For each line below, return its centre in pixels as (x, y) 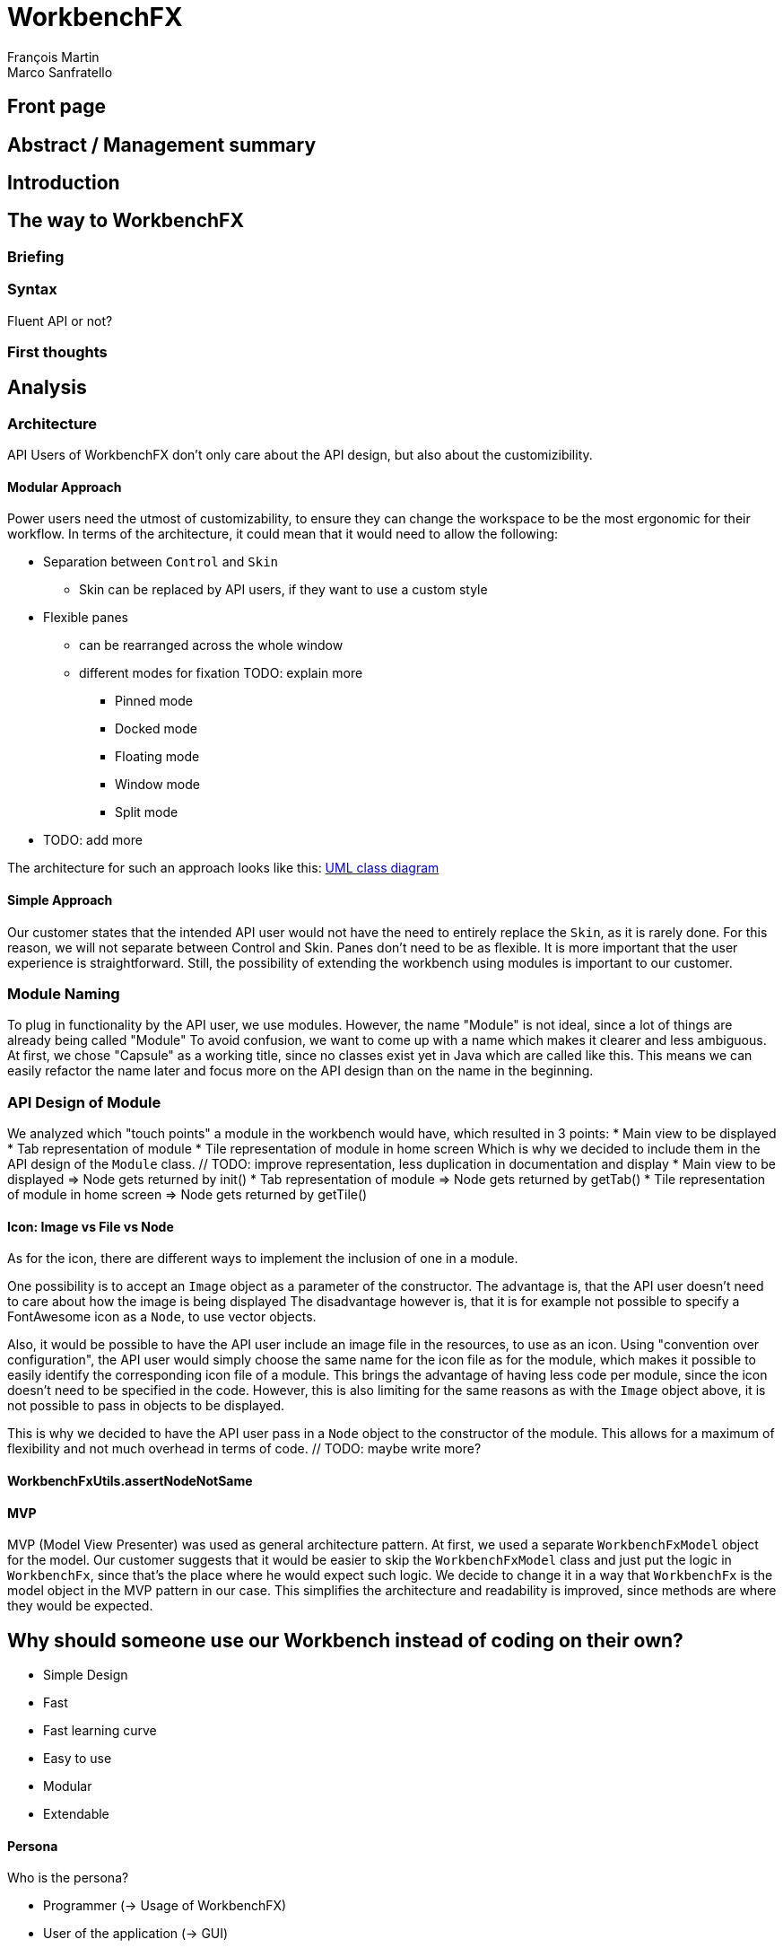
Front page (57, 107)
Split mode (147, 812)
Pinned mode (154, 701)
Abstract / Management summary (162, 145)
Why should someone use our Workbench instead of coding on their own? (345, 1640)
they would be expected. (80, 1606)
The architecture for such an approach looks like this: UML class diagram (223, 868)
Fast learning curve (100, 1731)
